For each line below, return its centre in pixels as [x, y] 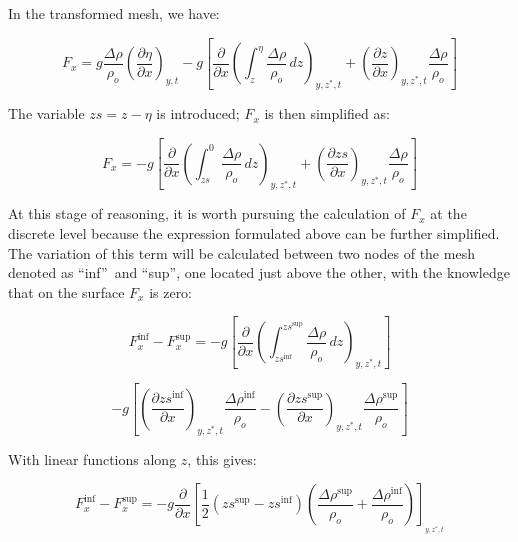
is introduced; [198, 113]
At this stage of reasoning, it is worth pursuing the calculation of [207, 213]
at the [448, 213]
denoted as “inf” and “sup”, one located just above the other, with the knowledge [259, 272]
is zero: [171, 291]
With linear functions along [92, 458]
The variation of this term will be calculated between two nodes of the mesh [241, 252]
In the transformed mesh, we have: [114, 13]
